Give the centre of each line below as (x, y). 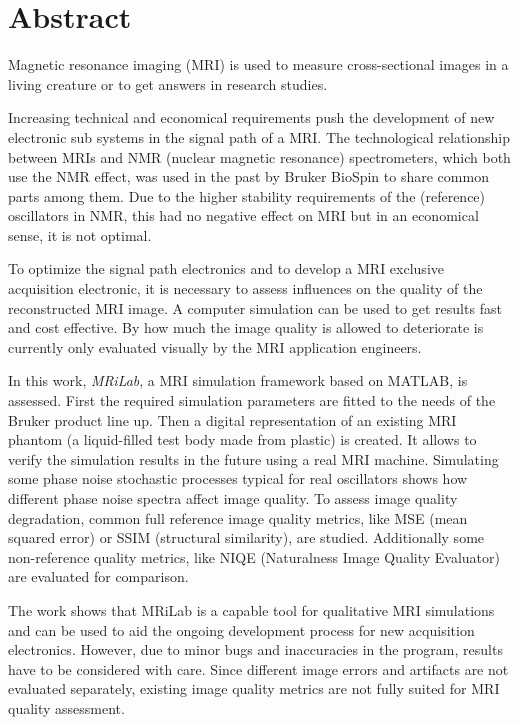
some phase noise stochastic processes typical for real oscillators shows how (238, 478)
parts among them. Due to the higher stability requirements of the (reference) (247, 195)
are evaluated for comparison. (98, 576)
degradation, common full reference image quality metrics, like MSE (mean (238, 517)
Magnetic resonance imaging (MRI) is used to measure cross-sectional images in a (258, 64)
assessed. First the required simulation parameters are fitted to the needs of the (252, 400)
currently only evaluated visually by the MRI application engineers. (215, 346)
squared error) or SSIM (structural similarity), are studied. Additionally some (246, 537)
